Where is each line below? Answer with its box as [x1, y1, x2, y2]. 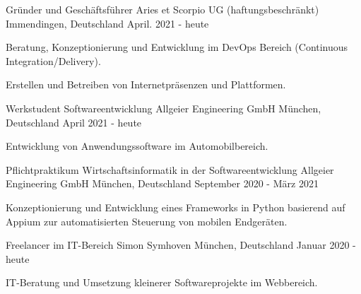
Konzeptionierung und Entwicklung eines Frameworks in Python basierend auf [6, 199, 345, 214]
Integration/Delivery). [6, 53, 101, 68]
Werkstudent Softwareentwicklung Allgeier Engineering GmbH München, [6, 100, 321, 115]
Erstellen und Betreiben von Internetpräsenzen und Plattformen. [6, 77, 286, 92]
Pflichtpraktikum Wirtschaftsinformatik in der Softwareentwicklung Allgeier [6, 162, 334, 177]
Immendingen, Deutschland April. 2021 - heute [6, 16, 209, 30]
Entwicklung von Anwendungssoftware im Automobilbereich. [6, 139, 268, 153]
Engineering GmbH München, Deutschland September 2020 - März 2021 [6, 176, 319, 191]
